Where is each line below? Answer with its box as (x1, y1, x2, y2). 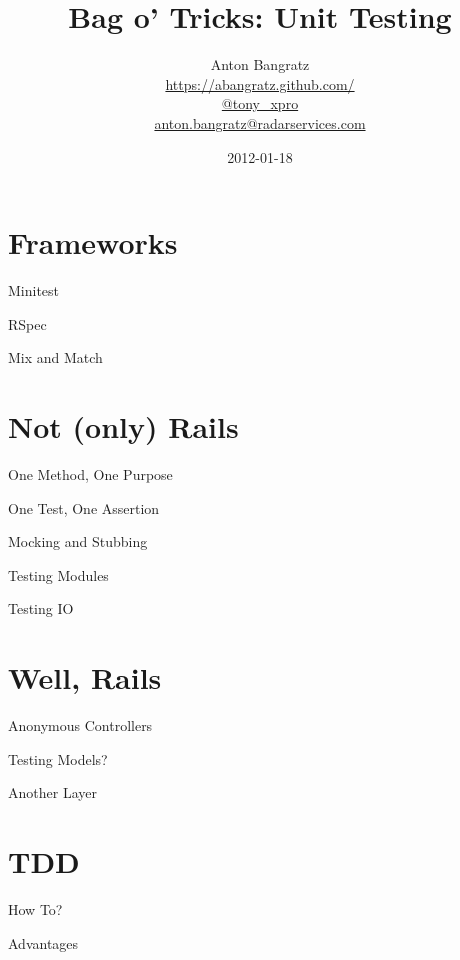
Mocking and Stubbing (8, 531, 148, 552)
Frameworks (8, 222, 178, 263)
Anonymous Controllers (8, 715, 153, 736)
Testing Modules (8, 564, 109, 585)
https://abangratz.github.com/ (165, 73, 355, 94)
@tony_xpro (221, 93, 299, 114)
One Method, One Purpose (8, 463, 173, 484)
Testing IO (8, 598, 74, 619)
